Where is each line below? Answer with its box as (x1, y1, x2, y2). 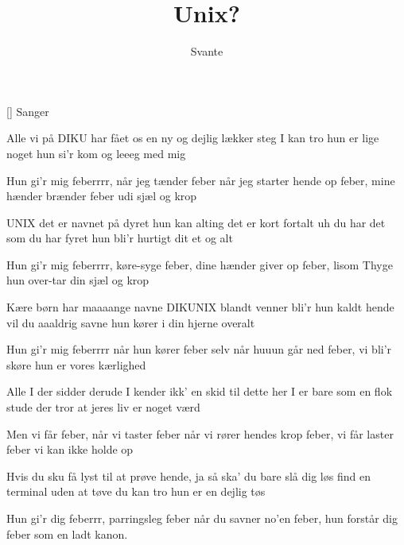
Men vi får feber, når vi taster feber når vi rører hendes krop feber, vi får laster (6, 425, 394, 442)
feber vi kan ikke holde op (6, 441, 134, 458)
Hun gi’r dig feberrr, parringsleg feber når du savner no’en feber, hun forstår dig (6, 510, 398, 526)
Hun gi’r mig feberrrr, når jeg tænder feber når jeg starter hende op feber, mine (6, 172, 395, 188)
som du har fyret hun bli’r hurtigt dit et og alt (6, 230, 233, 246)
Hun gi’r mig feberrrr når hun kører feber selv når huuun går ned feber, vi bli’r (6, 341, 392, 358)
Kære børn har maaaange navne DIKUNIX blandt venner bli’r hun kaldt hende (6, 299, 394, 315)
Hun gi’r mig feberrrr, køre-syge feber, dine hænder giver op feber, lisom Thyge (6, 256, 393, 272)
